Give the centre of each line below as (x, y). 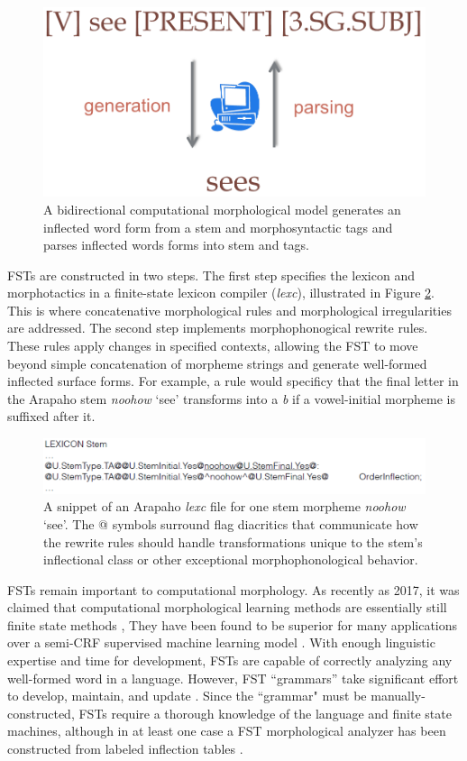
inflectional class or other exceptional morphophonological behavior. (231, 559)
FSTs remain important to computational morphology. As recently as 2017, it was (233, 589)
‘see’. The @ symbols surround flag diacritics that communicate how (231, 523)
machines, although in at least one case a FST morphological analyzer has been (227, 731)
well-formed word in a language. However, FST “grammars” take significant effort (233, 678)
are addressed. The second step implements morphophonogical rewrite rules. (218, 328)
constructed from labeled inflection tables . (125, 749)
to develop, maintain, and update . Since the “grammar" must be (187, 696)
